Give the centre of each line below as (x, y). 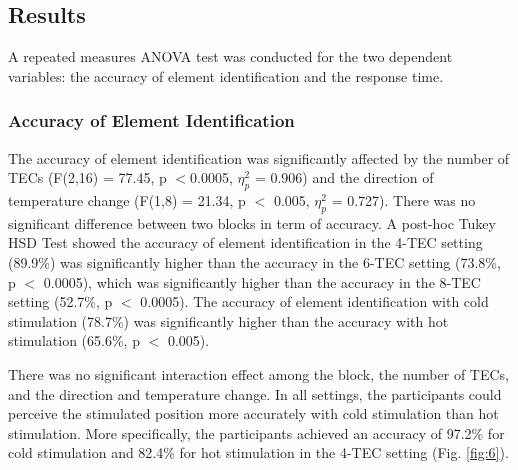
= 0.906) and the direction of (344, 177)
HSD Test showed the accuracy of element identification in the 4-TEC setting (245, 242)
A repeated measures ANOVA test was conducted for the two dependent (230, 56)
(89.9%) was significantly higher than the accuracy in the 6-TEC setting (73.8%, (254, 261)
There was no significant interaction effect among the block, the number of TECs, (259, 373)
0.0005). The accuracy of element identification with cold (314, 301)
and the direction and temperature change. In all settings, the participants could (255, 393)
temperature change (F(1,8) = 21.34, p (127, 200)
